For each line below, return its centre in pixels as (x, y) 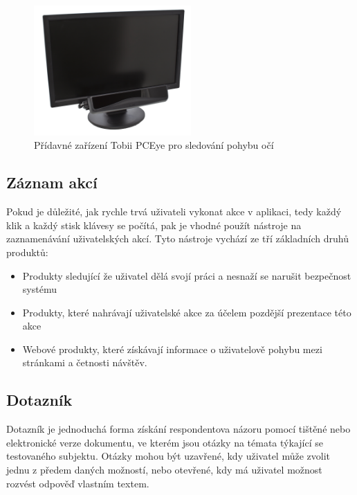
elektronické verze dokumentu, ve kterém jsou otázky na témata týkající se (165, 442)
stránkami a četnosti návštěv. (85, 362)
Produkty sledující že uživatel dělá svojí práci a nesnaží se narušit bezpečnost (187, 275)
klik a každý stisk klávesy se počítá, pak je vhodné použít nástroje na (154, 225)
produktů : (27, 252)
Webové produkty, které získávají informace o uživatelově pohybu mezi (172, 349)
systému (39, 289)
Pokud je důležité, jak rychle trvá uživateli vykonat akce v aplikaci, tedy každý (174, 211)
